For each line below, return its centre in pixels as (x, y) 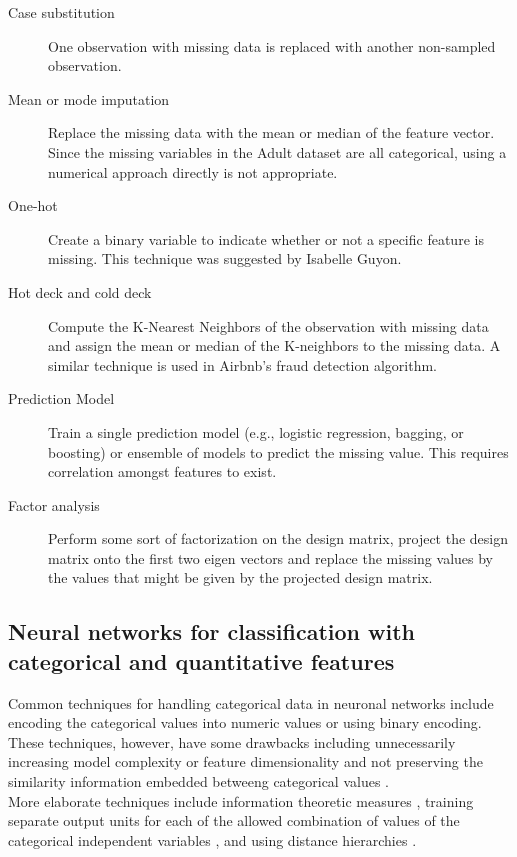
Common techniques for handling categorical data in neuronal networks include (251, 702)
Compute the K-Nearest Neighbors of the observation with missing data (268, 325)
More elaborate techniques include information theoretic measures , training (241, 800)
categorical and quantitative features (201, 660)
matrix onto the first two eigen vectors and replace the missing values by (270, 557)
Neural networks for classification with (211, 631)
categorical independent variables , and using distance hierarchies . (212, 839)
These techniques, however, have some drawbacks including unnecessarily (232, 741)
